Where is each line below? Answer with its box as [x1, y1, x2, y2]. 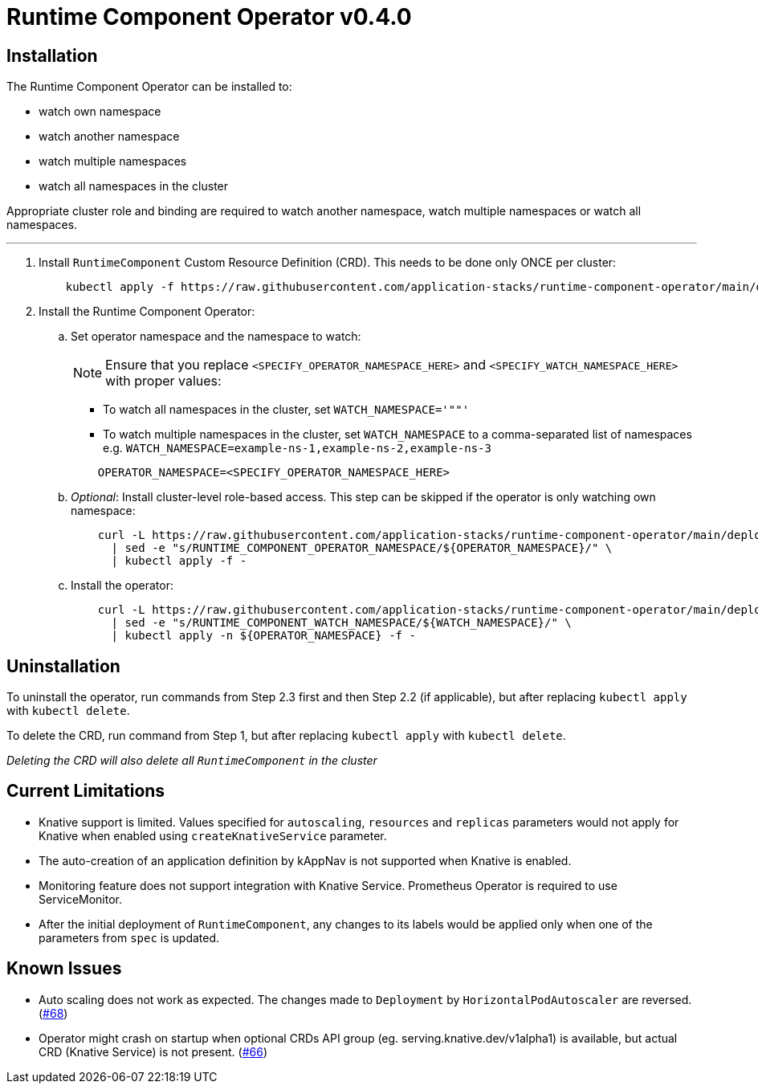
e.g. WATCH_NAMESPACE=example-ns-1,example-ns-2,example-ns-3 [103, 441, 491, 455]
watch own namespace [39, 104, 161, 119]
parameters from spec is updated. [39, 930, 220, 945]
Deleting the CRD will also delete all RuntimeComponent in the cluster [6, 753, 377, 768]
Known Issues [6, 958, 122, 979]
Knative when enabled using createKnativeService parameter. [39, 828, 387, 843]
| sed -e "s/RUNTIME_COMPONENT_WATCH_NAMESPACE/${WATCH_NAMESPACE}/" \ [111, 616, 572, 630]
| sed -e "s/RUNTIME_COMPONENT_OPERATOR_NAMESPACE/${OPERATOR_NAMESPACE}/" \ [111, 541, 613, 555]
